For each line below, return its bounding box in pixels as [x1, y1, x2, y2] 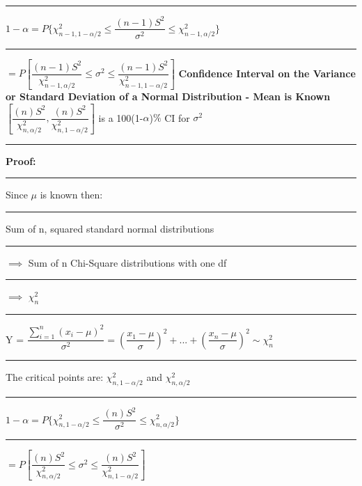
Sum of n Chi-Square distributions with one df [28, 255, 227, 269]
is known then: [40, 187, 103, 202]
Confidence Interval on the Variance [178, 65, 356, 80]
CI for [164, 110, 190, 125]
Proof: [6, 153, 36, 168]
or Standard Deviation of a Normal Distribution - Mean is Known [6, 88, 331, 103]
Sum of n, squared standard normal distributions [6, 221, 214, 236]
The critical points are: [6, 369, 104, 384]
